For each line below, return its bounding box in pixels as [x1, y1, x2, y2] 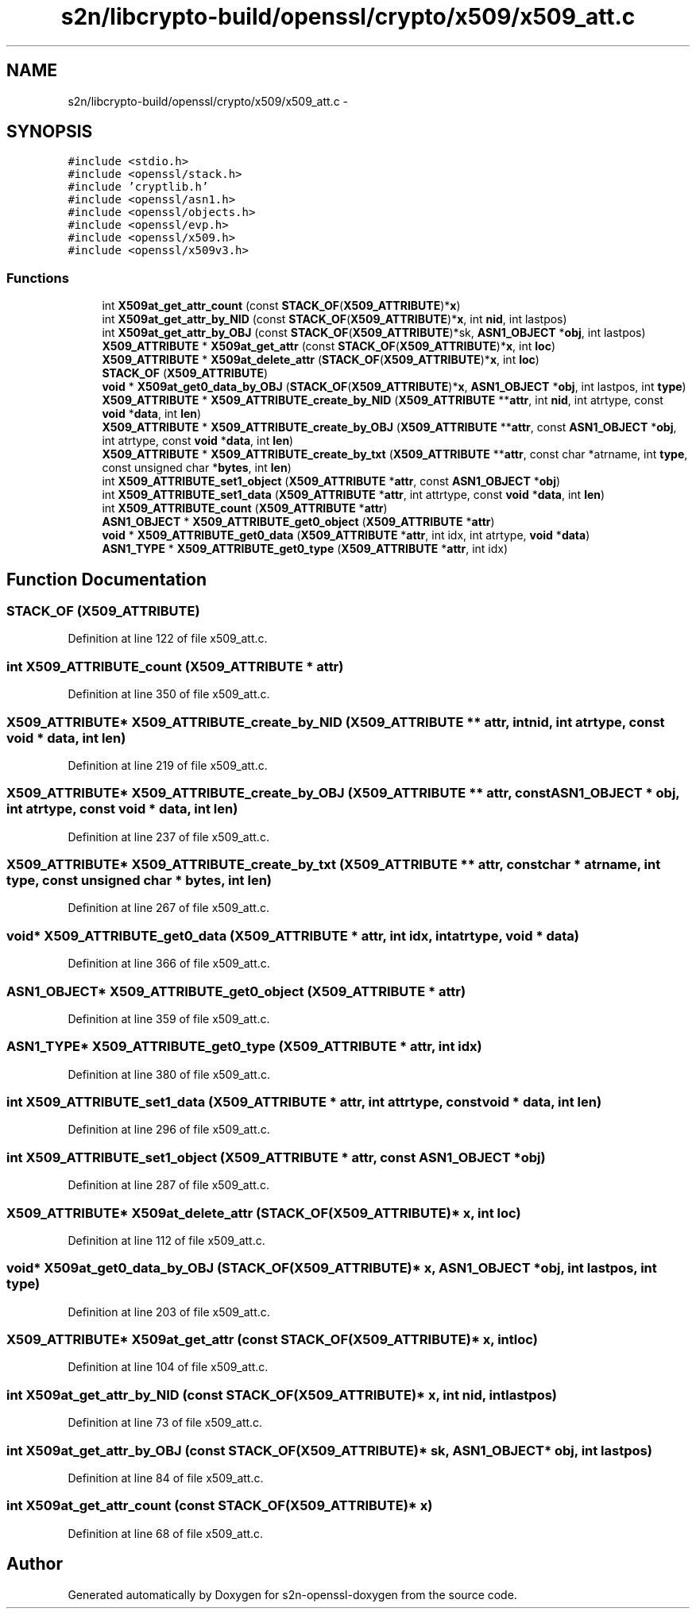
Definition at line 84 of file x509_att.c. [68, 1470, 264, 1485]
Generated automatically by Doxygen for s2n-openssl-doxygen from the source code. [68, 1587, 517, 1601]
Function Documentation [6, 569, 207, 589]
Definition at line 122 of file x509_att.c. [68, 632, 268, 646]
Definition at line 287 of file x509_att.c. [68, 1178, 269, 1192]
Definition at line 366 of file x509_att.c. [68, 956, 270, 971]
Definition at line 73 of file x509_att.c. [68, 1416, 263, 1430]
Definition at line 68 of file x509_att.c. [68, 1526, 264, 1540]
